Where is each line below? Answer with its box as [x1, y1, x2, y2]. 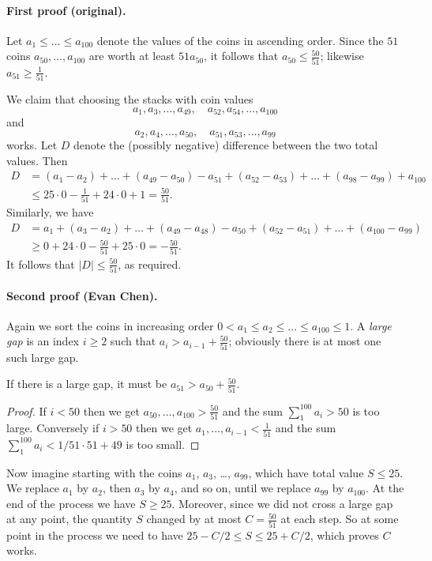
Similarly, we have [6, 204, 94, 220]
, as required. [118, 255, 182, 272]
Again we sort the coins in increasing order [6, 317, 214, 333]
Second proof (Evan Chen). [6, 287, 158, 303]
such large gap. [6, 348, 79, 365]
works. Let [6, 137, 58, 153]
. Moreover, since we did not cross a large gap [171, 495, 393, 511]
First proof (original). [6, 2, 126, 18]
